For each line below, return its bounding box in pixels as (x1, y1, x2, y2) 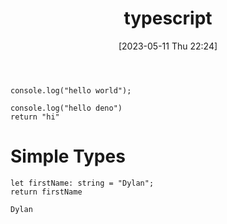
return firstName (10, 187, 83, 197)
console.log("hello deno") (10, 103, 123, 113)
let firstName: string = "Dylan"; (10, 178, 155, 188)
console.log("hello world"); (10, 85, 132, 96)
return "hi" (10, 112, 60, 122)
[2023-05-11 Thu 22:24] (118, 40, 218, 52)
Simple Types (10, 145, 126, 168)
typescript (123, 7, 213, 30)
